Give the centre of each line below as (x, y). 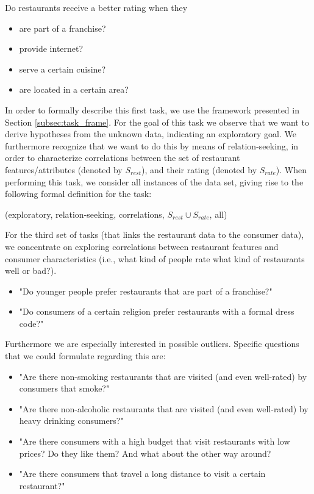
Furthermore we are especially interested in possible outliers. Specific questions (152, 344)
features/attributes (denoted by (64, 169)
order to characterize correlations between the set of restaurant (123, 158)
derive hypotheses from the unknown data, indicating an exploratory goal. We (151, 134)
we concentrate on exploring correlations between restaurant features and (142, 246)
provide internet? (51, 48)
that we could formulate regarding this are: (85, 356)
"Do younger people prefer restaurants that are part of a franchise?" (146, 291)
